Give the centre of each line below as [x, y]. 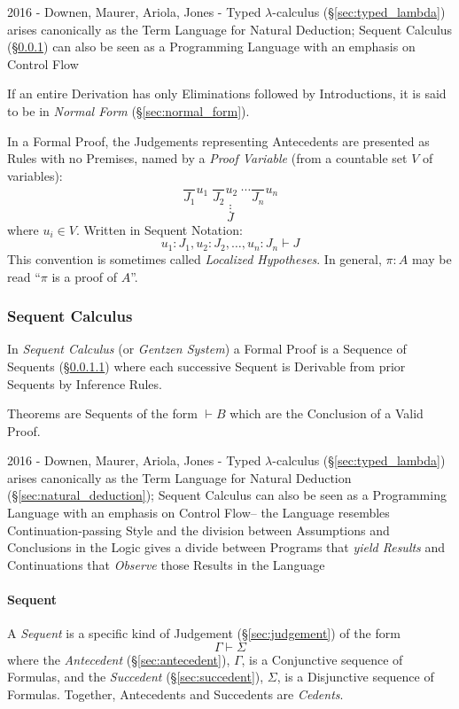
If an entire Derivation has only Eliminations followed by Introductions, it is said [227, 93]
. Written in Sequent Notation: [159, 229]
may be [432, 258]
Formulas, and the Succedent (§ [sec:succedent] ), [136, 677]
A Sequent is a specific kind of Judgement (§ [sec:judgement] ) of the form [204, 633]
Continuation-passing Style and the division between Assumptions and [198, 530]
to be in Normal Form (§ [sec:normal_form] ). [128, 110]
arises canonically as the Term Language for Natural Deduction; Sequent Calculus [230, 29]
